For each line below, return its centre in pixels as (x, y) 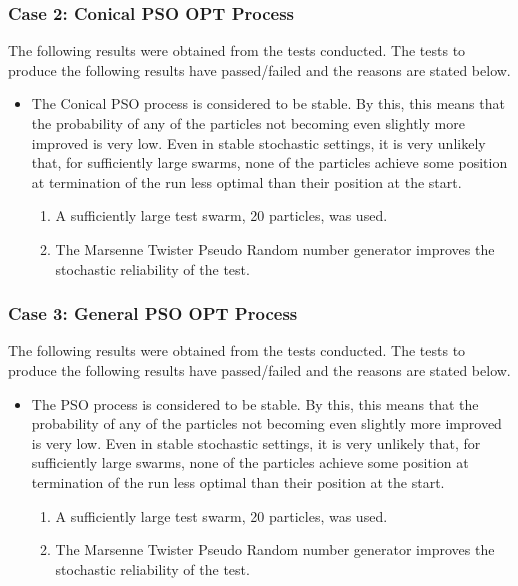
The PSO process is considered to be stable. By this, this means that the (255, 403)
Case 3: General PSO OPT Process (153, 313)
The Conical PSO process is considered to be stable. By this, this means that (268, 103)
